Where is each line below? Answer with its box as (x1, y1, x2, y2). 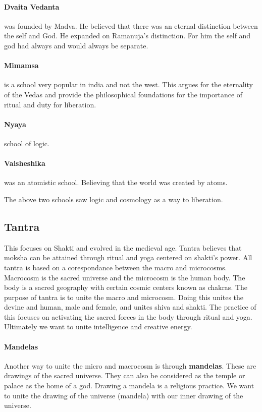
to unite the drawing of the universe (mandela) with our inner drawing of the (4, 390, 243, 400)
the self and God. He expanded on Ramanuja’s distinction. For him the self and (4, 30, 251, 41)
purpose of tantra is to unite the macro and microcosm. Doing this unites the (4, 291, 244, 302)
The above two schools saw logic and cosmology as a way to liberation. (4, 194, 223, 204)
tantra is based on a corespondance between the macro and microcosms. (4, 262, 227, 272)
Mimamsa (4, 60, 39, 71)
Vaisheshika (4, 158, 45, 168)
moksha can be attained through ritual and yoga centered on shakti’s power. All (4, 252, 252, 263)
